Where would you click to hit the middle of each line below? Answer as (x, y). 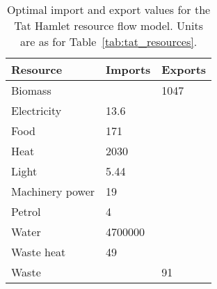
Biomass (31, 90)
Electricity (37, 110)
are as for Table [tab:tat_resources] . (108, 41)
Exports (184, 69)
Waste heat (39, 252)
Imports (128, 69)
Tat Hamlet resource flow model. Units (108, 25)
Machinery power (53, 191)
